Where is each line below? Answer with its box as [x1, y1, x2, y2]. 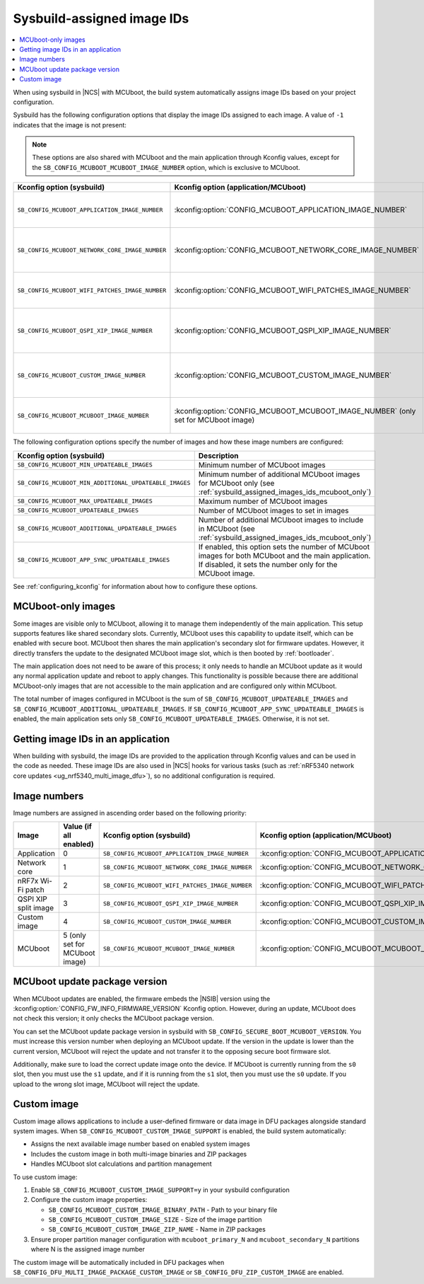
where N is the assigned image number [30, 1245, 145, 1254]
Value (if [63, 822, 92, 832]
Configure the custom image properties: [30, 1196, 148, 1204]
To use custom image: [13, 1172, 78, 1181]
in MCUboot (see [198, 524, 256, 534]
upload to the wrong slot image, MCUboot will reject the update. [13, 1079, 200, 1088]
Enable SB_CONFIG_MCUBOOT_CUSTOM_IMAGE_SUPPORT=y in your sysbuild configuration [30, 1186, 290, 1194]
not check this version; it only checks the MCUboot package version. [13, 1014, 215, 1023]
